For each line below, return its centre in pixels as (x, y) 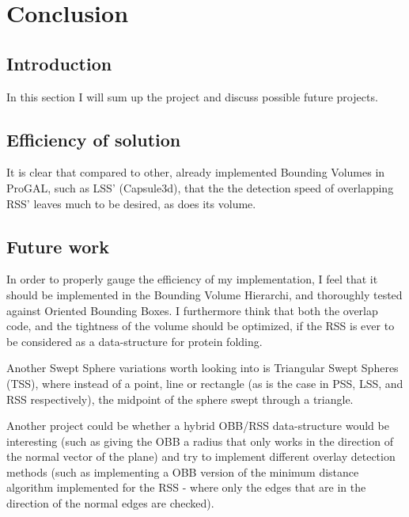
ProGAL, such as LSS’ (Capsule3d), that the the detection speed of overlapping (200, 187)
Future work (58, 246)
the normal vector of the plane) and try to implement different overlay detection (201, 456)
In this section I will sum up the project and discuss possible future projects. (192, 96)
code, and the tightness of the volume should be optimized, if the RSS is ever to (201, 326)
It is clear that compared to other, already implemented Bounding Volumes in (196, 172)
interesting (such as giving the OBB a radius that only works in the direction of (200, 441)
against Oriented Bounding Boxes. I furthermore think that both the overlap (192, 310)
